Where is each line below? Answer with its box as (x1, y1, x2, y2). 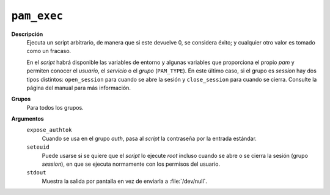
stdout (26, 169, 46, 176)
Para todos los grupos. (26, 104, 84, 111)
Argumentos (11, 115, 44, 122)
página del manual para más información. (26, 84, 131, 91)
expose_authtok (26, 127, 73, 133)
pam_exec (11, 9, 64, 23)
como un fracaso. (26, 48, 71, 55)
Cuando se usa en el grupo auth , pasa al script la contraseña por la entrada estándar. (42, 135, 257, 142)
